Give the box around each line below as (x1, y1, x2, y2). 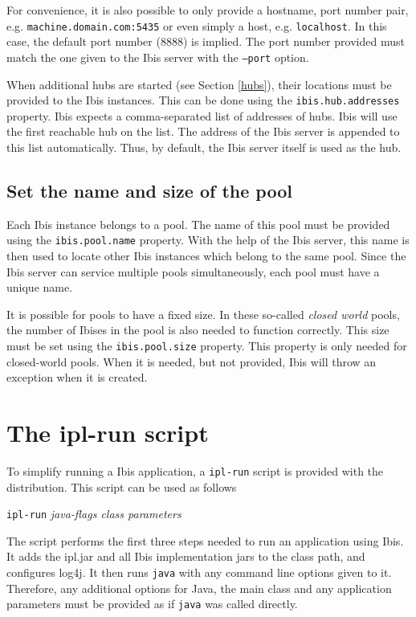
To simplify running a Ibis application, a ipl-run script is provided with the (6, 462, 384, 479)
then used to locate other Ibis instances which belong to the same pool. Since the (6, 247, 406, 264)
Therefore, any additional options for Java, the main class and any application (6, 579, 392, 596)
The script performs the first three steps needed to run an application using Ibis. (6, 532, 404, 549)
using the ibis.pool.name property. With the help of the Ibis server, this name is (6, 231, 410, 248)
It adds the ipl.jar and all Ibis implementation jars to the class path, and (6, 548, 365, 565)
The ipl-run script (6, 415, 209, 448)
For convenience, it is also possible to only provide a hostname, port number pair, (6, 2, 409, 18)
